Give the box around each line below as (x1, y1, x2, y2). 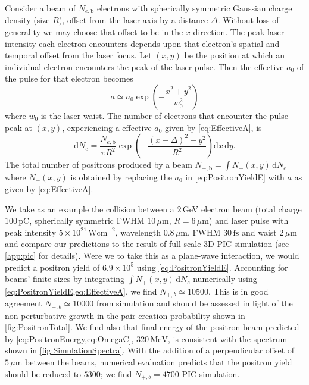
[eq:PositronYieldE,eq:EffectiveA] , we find (5, 284, 157, 297)
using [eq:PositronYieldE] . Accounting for (136, 261, 288, 273)
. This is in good (208, 284, 269, 297)
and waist (241, 226, 277, 238)
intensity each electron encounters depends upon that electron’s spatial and (5, 37, 280, 49)
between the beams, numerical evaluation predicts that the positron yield (25, 356, 292, 368)
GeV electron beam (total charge (182, 202, 302, 215)
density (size (5, 14, 50, 26)
